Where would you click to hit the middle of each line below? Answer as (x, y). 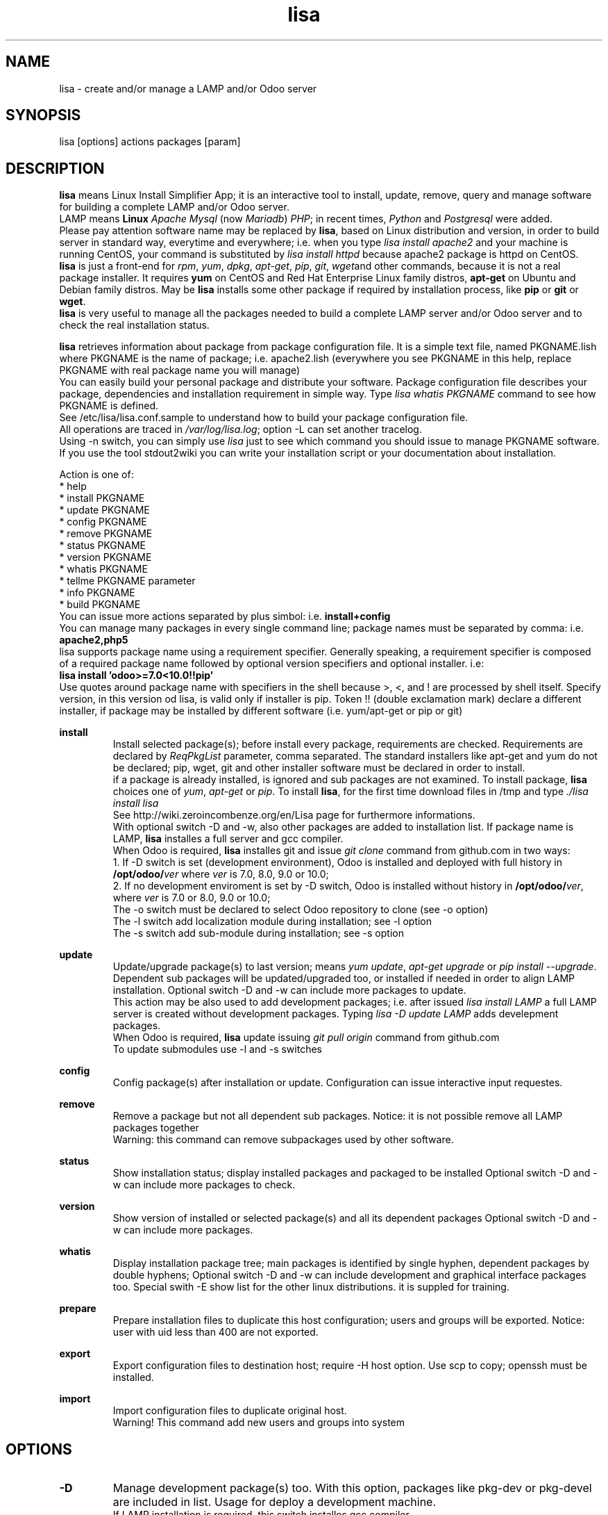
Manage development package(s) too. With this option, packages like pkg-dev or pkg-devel (352, 1488)
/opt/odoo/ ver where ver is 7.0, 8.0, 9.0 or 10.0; (221, 874)
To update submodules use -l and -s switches (217, 1049)
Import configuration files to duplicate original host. (230, 1411)
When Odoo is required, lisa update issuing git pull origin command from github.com (306, 1038)
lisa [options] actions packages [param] (150, 142)
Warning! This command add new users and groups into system (259, 1423)
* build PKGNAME (100, 605)
